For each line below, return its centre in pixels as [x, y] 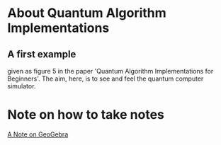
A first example [42, 54]
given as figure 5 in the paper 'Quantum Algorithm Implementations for [110, 71]
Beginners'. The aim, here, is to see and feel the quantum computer [106, 79]
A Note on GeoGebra [38, 134]
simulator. [22, 86]
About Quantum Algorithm [87, 13]
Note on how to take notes [86, 115]
